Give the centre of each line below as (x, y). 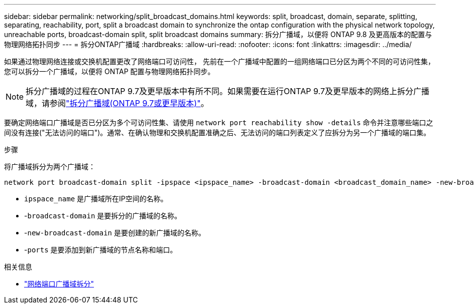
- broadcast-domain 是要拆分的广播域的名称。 (103, 216)
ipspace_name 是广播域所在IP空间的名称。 (96, 199)
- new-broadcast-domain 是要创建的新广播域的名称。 (115, 233)
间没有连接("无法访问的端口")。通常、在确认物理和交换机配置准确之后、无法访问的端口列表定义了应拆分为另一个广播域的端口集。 (217, 132)
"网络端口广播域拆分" (59, 284)
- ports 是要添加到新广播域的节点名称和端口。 (101, 250)
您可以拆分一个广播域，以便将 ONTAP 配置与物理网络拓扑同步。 (109, 71)
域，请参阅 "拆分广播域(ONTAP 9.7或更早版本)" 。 (117, 103)
